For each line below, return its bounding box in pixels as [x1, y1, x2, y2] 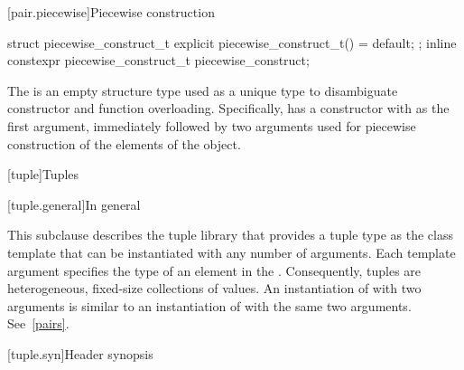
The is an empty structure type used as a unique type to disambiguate [7, 81, 398, 100]
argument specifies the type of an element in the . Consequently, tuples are [7, 261, 422, 280]
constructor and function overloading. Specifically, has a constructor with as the [7, 99, 450, 118]
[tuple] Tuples [7, 165, 79, 184]
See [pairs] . [7, 314, 70, 333]
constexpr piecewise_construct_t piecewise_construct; [7, 51, 310, 70]
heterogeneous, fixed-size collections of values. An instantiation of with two [7, 279, 422, 298]
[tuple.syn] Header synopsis [7, 344, 153, 363]
